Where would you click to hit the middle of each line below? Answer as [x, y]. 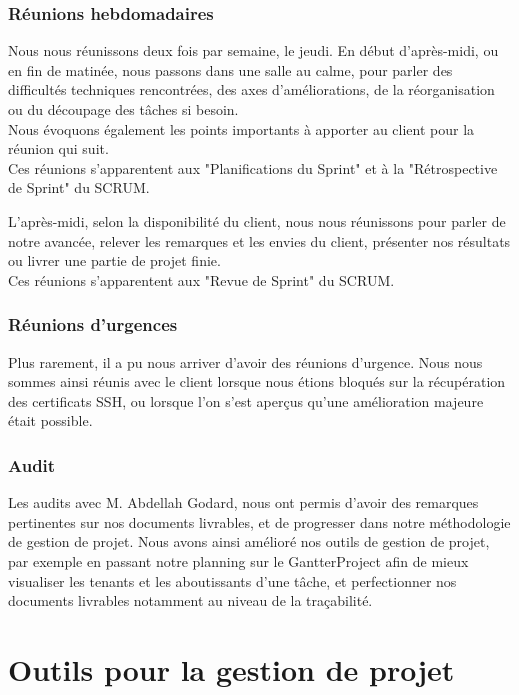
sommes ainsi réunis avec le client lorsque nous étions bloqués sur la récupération [257, 381]
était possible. [50, 420]
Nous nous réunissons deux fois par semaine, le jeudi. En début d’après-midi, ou [253, 50]
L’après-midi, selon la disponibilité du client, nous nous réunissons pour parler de [257, 220]
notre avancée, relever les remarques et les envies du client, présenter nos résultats [259, 240]
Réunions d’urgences [93, 324]
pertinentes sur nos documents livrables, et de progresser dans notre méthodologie [259, 521]
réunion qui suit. [58, 148]
